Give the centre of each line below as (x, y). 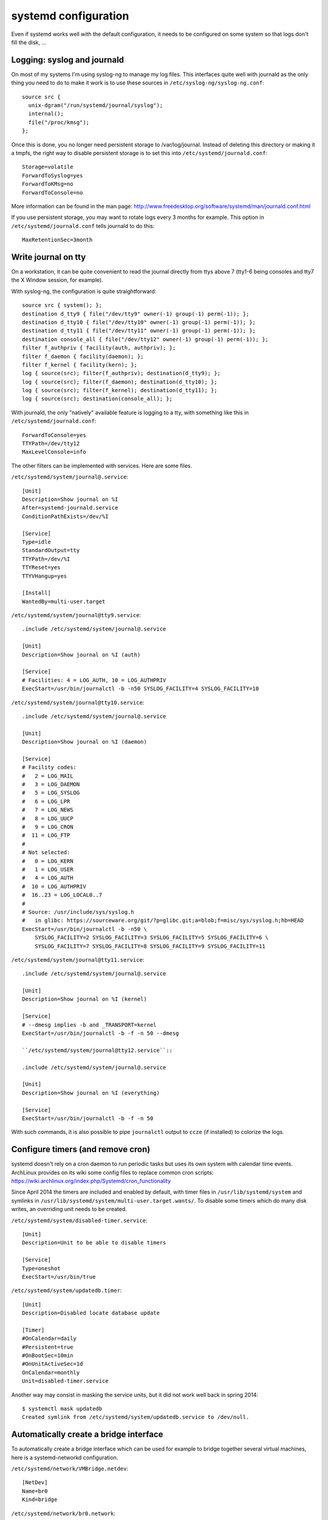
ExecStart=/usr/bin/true (59, 1276)
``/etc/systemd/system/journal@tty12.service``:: (97, 1050)
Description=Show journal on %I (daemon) (84, 742)
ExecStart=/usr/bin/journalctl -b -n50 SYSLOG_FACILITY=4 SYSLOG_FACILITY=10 (141, 689)
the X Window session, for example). (57, 280)
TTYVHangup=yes (45, 576)
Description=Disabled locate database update (91, 1313)
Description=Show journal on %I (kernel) (84, 999)
